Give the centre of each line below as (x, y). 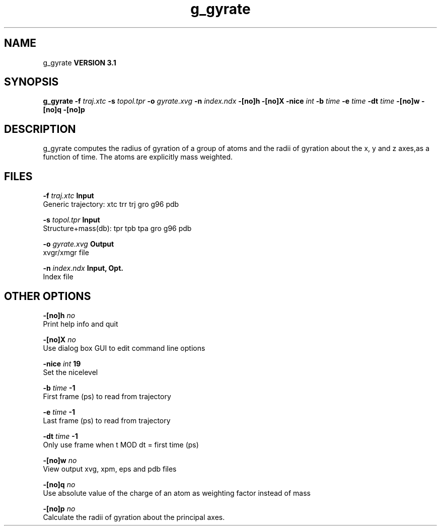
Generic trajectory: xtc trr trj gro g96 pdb (111, 204)
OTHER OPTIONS (48, 296)
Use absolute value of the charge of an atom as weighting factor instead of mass (177, 493)
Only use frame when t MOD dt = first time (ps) (121, 444)
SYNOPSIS (31, 82)
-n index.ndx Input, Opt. (83, 268)
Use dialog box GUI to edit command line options (124, 348)
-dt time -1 (60, 436)
